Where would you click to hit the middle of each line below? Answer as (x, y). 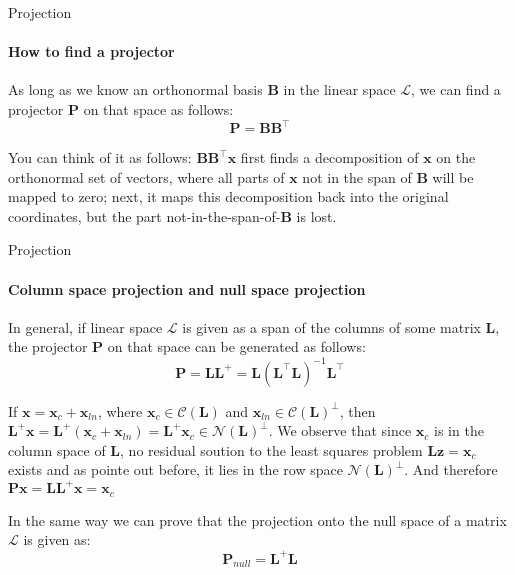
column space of (57, 449)
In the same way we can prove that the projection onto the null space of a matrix (257, 519)
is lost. (316, 215)
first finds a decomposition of (329, 157)
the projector (48, 346)
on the (456, 157)
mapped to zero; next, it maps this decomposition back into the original (228, 196)
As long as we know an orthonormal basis (135, 89)
